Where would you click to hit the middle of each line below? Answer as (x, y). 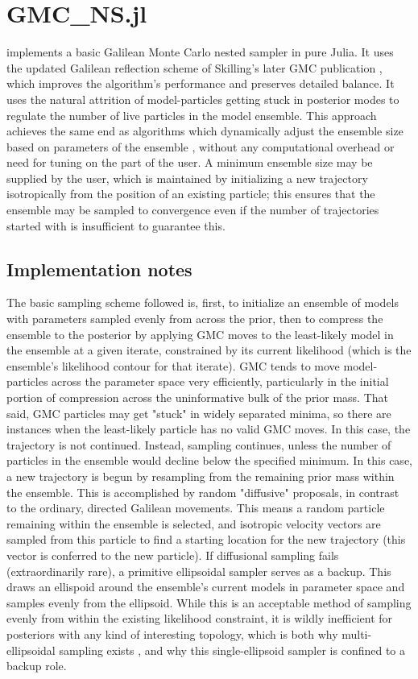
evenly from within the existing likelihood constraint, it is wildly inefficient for (200, 618)
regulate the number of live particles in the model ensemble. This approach (192, 115)
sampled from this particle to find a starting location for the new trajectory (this (206, 539)
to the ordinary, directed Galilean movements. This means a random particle (196, 508)
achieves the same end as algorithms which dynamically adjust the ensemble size (205, 131)
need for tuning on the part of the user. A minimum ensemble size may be (190, 162)
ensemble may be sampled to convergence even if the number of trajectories (193, 210)
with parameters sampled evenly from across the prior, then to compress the (195, 319)
